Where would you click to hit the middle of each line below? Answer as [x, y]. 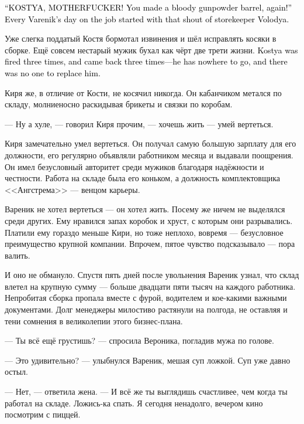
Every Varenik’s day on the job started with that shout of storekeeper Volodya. [147, 18]
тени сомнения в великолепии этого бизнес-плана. [94, 320]
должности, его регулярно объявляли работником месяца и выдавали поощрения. [149, 155]
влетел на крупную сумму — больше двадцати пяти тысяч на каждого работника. [150, 286]
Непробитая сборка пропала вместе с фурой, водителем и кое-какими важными [146, 298]
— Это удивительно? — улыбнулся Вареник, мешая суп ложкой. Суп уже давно [148, 360]
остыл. [16, 372]
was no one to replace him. [53, 72]
